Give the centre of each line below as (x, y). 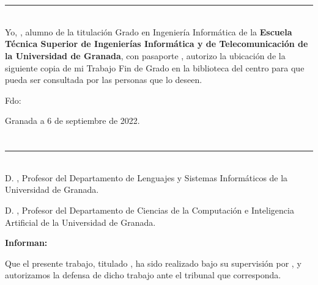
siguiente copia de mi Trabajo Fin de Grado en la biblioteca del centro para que (155, 67)
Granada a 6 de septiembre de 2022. (72, 121)
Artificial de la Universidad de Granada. (80, 222)
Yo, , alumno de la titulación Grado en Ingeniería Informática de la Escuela (149, 31)
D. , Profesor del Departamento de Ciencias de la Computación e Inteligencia (150, 210)
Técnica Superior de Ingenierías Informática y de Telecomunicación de (157, 44)
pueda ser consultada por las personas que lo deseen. (104, 80)
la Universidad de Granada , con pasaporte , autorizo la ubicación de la (145, 55)
